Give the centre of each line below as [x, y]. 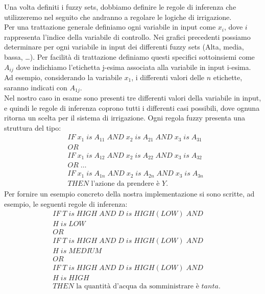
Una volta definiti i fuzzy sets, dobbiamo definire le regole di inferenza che [120, 7]
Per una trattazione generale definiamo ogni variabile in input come [110, 27]
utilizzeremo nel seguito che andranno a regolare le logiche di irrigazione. [118, 17]
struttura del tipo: [33, 127]
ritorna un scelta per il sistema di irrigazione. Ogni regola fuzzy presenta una [125, 118]
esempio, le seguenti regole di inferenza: [66, 203]
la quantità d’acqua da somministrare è [138, 287]
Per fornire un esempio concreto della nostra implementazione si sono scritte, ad [129, 193]
